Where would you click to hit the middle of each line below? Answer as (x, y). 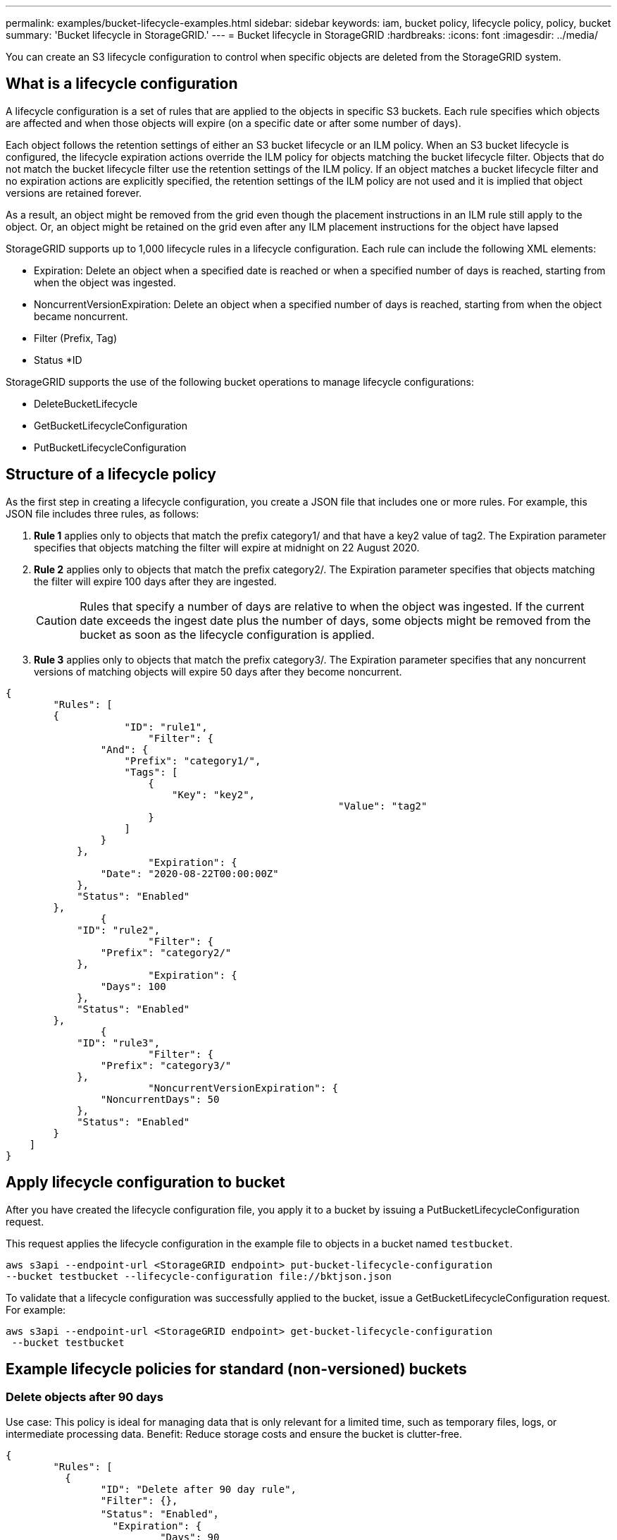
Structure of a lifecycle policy (111, 475)
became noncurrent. (81, 316)
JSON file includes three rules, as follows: (102, 513)
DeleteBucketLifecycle (86, 403)
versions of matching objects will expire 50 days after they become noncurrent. (218, 671)
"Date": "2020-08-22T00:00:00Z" (189, 873)
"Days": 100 (133, 986)
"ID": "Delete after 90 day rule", (199, 1489)
